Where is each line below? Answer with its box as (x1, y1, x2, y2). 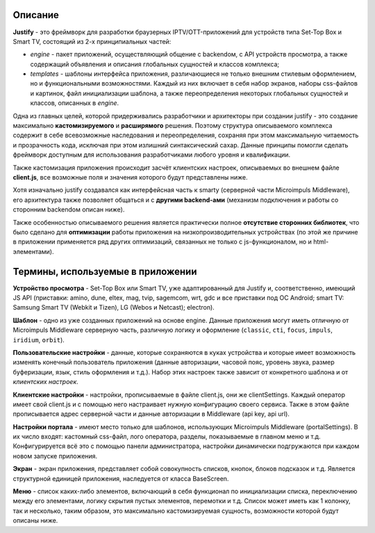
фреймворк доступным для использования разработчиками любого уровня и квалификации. (12, 150, 291, 159)
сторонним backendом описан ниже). (12, 205, 125, 214)
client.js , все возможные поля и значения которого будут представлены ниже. (12, 173, 248, 181)
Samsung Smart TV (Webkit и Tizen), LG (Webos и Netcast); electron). (12, 303, 215, 312)
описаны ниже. (12, 516, 58, 525)
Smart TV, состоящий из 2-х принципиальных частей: (12, 37, 172, 45)
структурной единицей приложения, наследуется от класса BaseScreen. (12, 474, 229, 483)
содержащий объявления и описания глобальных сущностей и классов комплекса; (30, 60, 280, 68)
